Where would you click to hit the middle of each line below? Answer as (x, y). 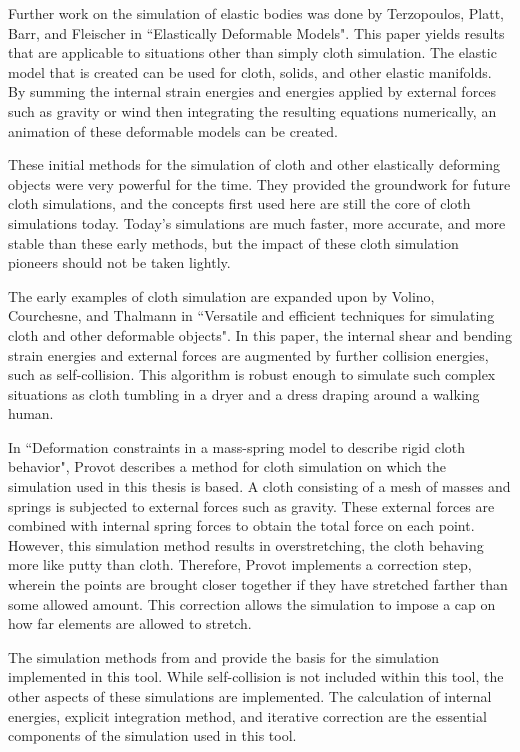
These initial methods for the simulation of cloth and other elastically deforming (254, 164)
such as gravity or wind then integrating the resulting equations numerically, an (252, 110)
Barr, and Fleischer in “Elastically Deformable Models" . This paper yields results (256, 32)
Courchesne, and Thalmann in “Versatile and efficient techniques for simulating (251, 315)
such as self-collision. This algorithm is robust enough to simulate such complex (252, 374)
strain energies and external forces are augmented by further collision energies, (248, 354)
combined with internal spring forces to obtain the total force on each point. (241, 525)
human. (31, 413)
